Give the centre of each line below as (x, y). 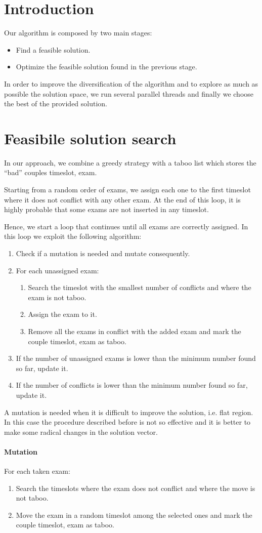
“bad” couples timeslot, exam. (51, 172)
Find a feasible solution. (53, 49)
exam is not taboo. (57, 297)
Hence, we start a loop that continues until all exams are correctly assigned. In (126, 226)
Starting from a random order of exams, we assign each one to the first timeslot (127, 189)
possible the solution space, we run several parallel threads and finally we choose (129, 93)
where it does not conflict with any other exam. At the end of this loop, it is (122, 199)
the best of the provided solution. (56, 104)
